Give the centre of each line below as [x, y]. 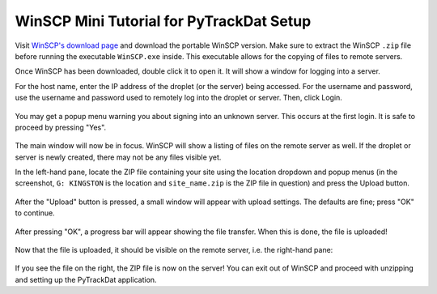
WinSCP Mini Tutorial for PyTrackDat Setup [163, 21]
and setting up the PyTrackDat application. [86, 279]
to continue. [35, 213]
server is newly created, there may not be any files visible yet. [118, 157]
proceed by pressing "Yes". [61, 127]
